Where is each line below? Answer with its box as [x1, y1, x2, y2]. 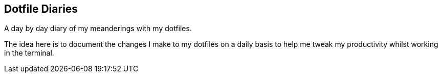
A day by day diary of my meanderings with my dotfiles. [4, 24, 192, 33]
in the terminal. [4, 48, 54, 58]
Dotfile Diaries [4, 3, 78, 15]
